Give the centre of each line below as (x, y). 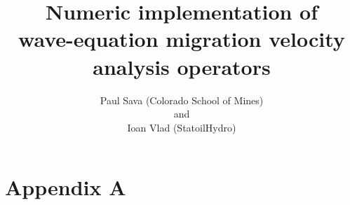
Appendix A (66, 187)
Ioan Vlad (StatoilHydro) (182, 127)
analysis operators (182, 66)
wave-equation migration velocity (182, 39)
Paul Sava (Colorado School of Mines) (182, 100)
